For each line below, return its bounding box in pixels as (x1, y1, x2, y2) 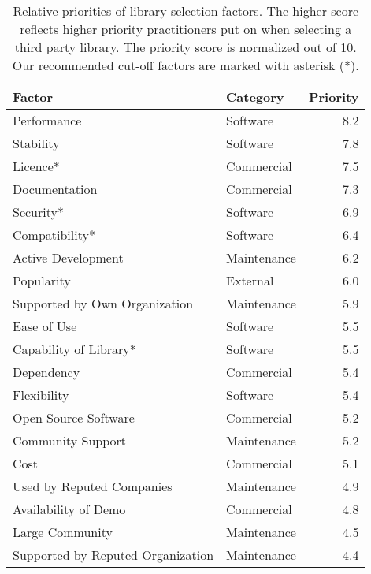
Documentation (13, 180, 98, 198)
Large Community (13, 523, 113, 541)
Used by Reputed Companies (13, 477, 173, 495)
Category (226, 88, 284, 106)
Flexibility (13, 386, 69, 404)
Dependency (13, 363, 80, 381)
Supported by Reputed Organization (13, 546, 214, 564)
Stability (13, 134, 60, 152)
